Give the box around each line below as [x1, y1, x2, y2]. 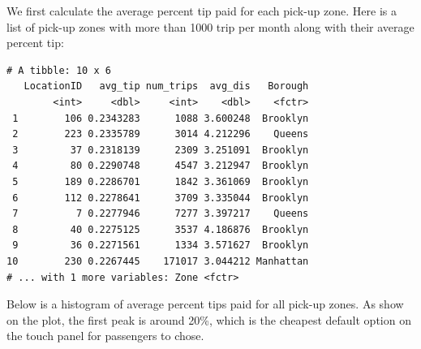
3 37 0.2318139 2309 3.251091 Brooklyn [12, 144, 309, 156]
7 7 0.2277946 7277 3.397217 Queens [12, 208, 309, 220]
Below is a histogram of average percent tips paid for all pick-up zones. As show [6, 295, 404, 312]
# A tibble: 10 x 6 [6, 64, 111, 76]
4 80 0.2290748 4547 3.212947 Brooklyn [12, 160, 309, 172]
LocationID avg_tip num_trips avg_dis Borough [24, 80, 309, 93]
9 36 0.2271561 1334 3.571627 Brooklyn [12, 239, 309, 252]
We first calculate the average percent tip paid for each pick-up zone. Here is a [6, 2, 397, 19]
